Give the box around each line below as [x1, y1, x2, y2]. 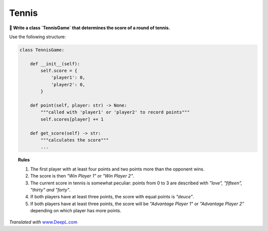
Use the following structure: [9, 34, 67, 40]
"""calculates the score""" [40, 137, 109, 143]
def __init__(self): [30, 61, 80, 66]
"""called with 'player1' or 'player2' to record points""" [40, 110, 190, 115]
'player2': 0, [51, 82, 85, 87]
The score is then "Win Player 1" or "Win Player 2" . [30, 173, 134, 179]
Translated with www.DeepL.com [9, 219, 78, 225]
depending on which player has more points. [30, 208, 122, 214]
